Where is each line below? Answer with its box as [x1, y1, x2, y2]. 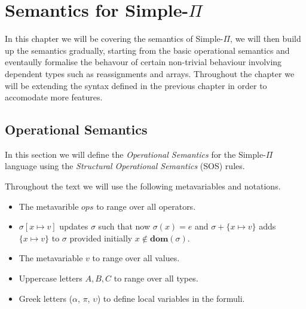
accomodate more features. [5, 91, 103, 103]
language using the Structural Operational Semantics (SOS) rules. [5, 160, 245, 172]
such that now [98, 220, 151, 232]
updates [59, 220, 88, 232]
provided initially [69, 231, 133, 244]
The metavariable [19, 252, 83, 264]
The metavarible [19, 200, 79, 212]
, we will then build [230, 32, 301, 45]
